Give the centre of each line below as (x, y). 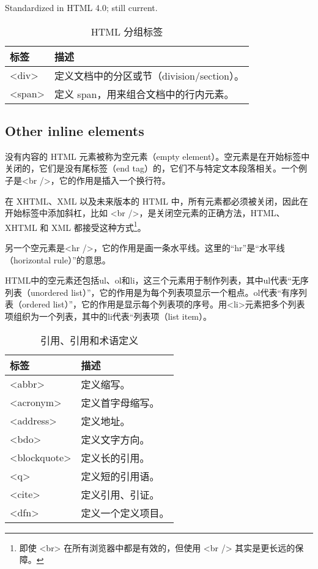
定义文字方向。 (115, 439)
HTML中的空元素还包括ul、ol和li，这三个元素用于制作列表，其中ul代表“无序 (157, 280)
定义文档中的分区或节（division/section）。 (149, 75)
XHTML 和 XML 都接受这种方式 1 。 (76, 226)
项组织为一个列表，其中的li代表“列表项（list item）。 (109, 316)
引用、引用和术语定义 (90, 340)
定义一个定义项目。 (125, 513)
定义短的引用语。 (120, 476)
